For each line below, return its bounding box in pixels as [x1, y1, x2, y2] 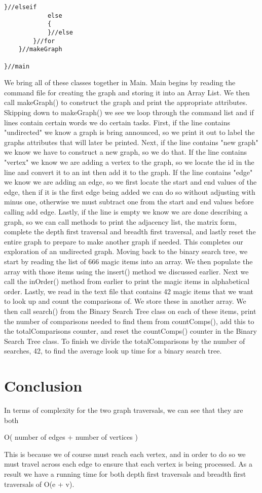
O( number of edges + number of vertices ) [4, 432, 138, 442]
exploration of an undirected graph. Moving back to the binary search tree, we [4, 246, 248, 257]
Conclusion [4, 375, 83, 396]
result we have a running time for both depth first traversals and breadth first [4, 468, 246, 479]
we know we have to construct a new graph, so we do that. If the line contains [4, 147, 247, 157]
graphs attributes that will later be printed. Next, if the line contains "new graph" [4, 136, 258, 147]
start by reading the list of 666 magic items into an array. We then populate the [4, 256, 253, 266]
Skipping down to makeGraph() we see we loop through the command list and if [4, 107, 254, 118]
